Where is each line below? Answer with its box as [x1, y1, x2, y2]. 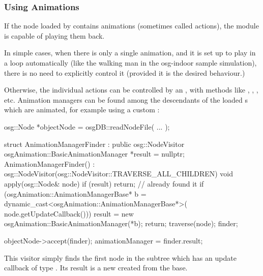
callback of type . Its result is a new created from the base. [4, 262, 188, 273]
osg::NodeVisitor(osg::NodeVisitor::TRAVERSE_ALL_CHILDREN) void [4, 168, 233, 179]
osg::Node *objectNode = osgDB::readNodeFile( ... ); [4, 121, 170, 132]
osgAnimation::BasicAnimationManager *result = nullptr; [4, 148, 185, 159]
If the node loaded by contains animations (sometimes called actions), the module [4, 20, 259, 31]
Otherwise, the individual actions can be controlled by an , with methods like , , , [4, 84, 258, 95]
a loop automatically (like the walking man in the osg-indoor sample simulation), [4, 57, 257, 68]
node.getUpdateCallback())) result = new [4, 208, 134, 219]
